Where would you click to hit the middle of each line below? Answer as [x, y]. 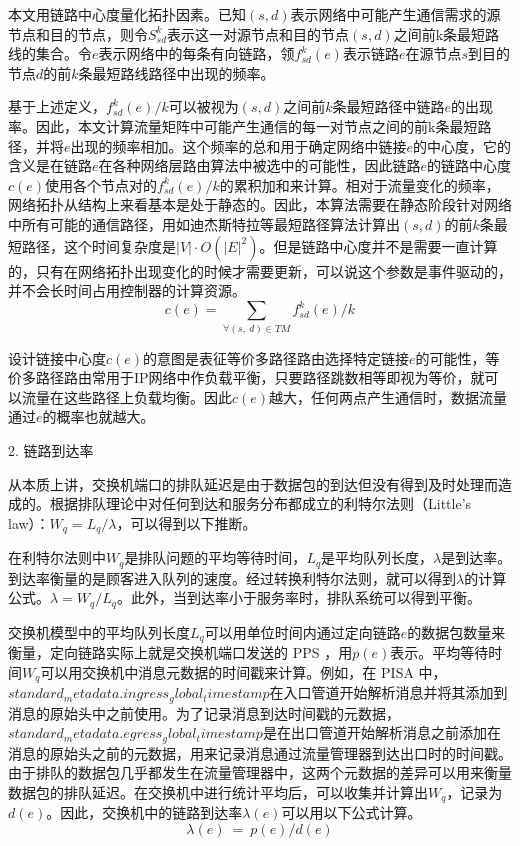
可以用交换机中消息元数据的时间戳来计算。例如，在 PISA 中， [243, 671]
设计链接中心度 [57, 357]
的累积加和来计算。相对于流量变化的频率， [359, 184]
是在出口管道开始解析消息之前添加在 [381, 732]
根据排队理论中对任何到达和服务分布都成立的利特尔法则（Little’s [260, 503]
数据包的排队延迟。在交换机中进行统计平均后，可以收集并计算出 [218, 791]
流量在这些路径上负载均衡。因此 [126, 396]
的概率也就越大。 [98, 416]
